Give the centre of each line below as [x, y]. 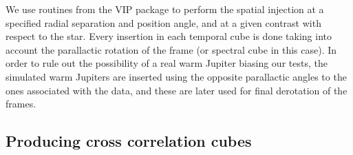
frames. [21, 104]
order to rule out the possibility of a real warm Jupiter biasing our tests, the [167, 63]
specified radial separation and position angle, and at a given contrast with [163, 22]
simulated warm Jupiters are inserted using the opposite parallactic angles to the [176, 76]
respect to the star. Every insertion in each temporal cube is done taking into [169, 36]
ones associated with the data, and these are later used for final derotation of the [176, 90]
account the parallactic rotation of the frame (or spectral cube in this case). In [171, 49]
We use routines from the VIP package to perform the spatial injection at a [165, 9]
